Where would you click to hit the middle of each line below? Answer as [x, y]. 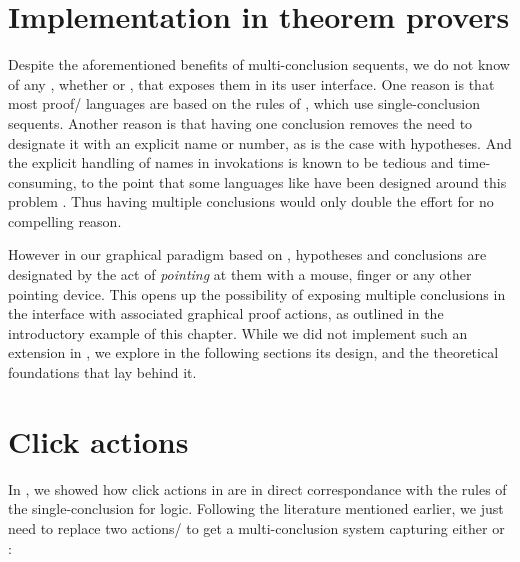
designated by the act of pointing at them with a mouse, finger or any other [240, 274]
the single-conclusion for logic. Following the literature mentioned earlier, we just [256, 508]
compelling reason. [65, 220]
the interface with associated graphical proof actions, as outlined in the [226, 313]
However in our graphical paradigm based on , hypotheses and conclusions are [247, 254]
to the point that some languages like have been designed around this [294, 181]
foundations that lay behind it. [102, 372]
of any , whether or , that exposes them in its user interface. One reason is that [251, 83]
